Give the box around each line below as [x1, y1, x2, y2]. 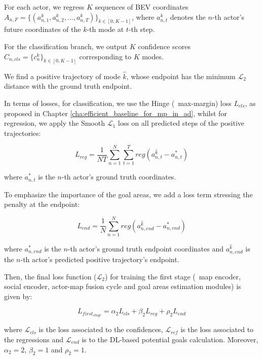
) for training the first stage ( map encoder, [105, 271, 241, 281]
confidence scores [138, 41, 191, 52]
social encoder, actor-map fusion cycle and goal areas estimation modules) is [4, 281, 241, 292]
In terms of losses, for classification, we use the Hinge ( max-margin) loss [4, 97, 232, 108]
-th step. [128, 24, 155, 34]
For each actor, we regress [4, 2, 85, 12]
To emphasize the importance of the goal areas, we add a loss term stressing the [4, 189, 253, 199]
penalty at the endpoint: [4, 199, 80, 209]
